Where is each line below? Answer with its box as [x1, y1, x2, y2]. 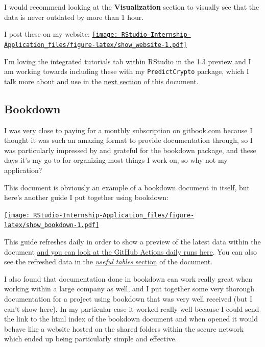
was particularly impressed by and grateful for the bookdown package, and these [4, 144, 256, 155]
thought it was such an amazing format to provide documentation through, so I [4, 135, 253, 145]
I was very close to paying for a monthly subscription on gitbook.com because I [4, 125, 253, 135]
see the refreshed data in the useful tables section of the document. [4, 256, 213, 267]
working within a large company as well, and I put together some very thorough [4, 283, 254, 294]
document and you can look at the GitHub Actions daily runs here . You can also [4, 246, 257, 257]
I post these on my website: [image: [4, 29, 118, 39]
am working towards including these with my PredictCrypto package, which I [4, 66, 249, 77]
